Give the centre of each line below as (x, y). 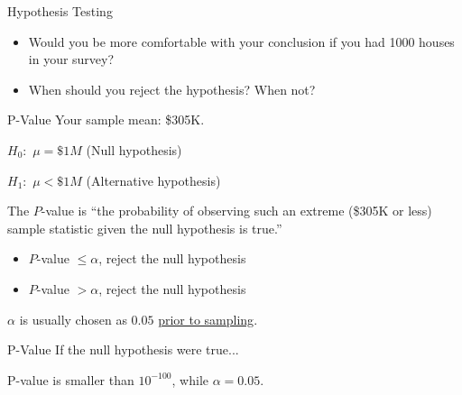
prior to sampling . (208, 319)
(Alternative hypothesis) (153, 180)
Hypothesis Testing (60, 11)
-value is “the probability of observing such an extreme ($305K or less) (236, 211)
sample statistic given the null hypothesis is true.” (145, 228)
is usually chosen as (73, 319)
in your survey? (71, 59)
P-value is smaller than (71, 379)
